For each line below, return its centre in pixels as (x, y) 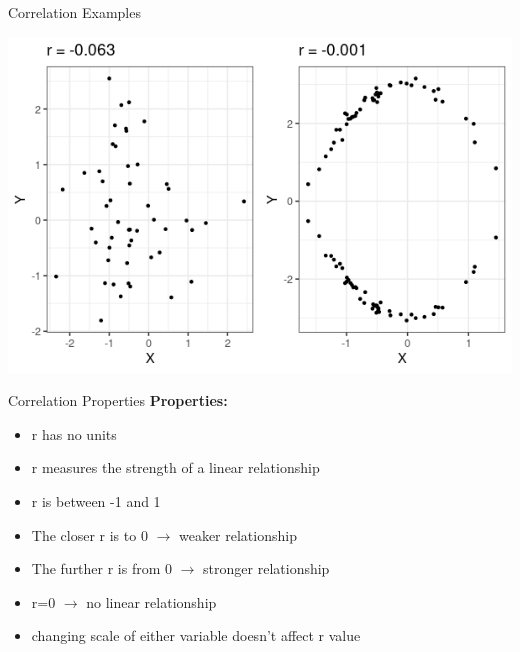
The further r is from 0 (102, 568)
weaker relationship (237, 534)
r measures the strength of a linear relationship (175, 467)
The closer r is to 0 (89, 534)
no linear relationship (151, 601)
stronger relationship (266, 568)
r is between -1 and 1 (96, 500)
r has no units (74, 433)
